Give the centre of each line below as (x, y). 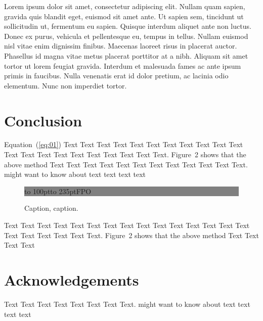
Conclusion (43, 120)
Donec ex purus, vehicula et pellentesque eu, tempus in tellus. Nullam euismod (126, 36)
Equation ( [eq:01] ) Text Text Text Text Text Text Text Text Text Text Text (124, 144)
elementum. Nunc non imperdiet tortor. (65, 85)
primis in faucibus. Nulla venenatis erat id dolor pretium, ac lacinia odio (116, 76)
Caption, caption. (51, 208)
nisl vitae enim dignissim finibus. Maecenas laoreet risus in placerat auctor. (121, 46)
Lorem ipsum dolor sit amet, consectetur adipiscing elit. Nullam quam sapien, (125, 6)
